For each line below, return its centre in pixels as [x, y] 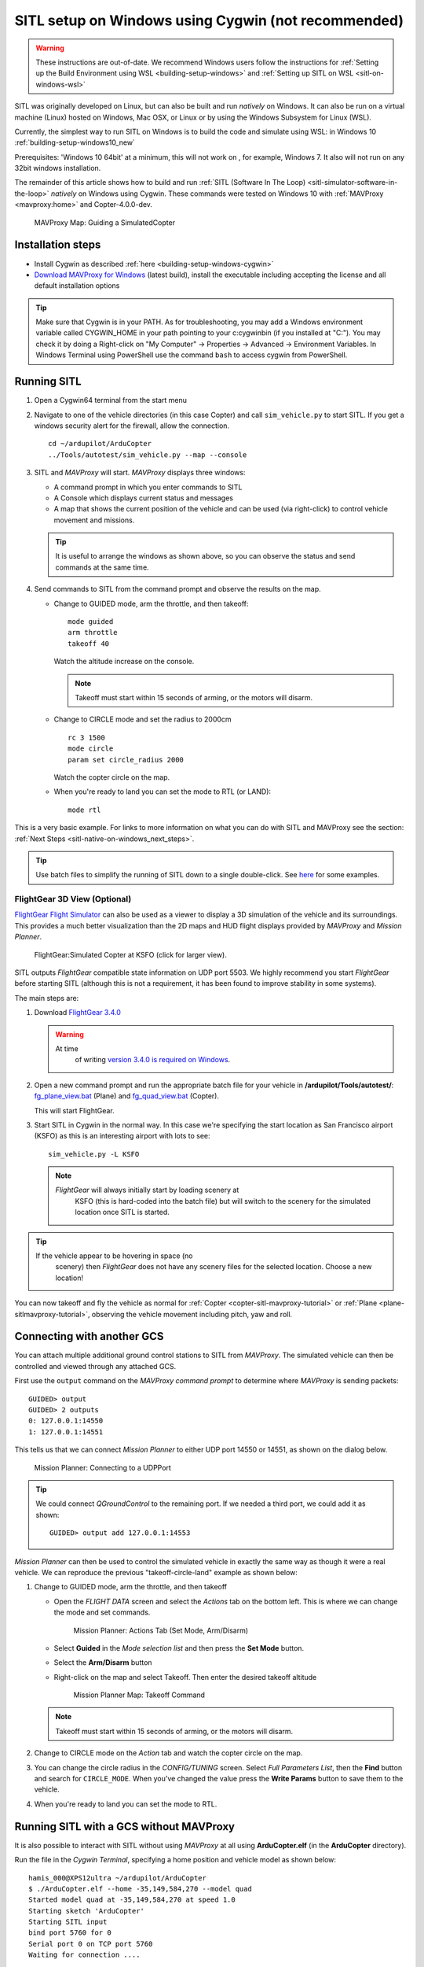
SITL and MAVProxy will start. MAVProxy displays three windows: [140, 473]
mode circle [91, 749]
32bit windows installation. [58, 168]
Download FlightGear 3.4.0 [78, 1013]
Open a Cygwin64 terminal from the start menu [111, 400]
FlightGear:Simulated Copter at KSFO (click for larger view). [130, 954]
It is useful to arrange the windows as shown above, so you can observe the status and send [205, 556]
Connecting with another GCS [89, 1336]
